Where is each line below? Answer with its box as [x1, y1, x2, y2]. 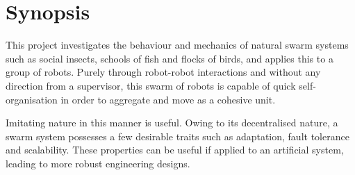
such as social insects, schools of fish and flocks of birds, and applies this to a [6, 51, 333, 65]
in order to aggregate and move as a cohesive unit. [60, 92, 276, 106]
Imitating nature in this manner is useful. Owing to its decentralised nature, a [6, 115, 338, 130]
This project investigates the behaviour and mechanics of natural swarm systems [6, 37, 349, 52]
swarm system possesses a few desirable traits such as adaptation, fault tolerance [6, 128, 349, 143]
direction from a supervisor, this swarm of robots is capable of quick [6, 78, 296, 92]
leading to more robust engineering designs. [6, 156, 190, 170]
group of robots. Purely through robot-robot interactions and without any [6, 65, 321, 79]
